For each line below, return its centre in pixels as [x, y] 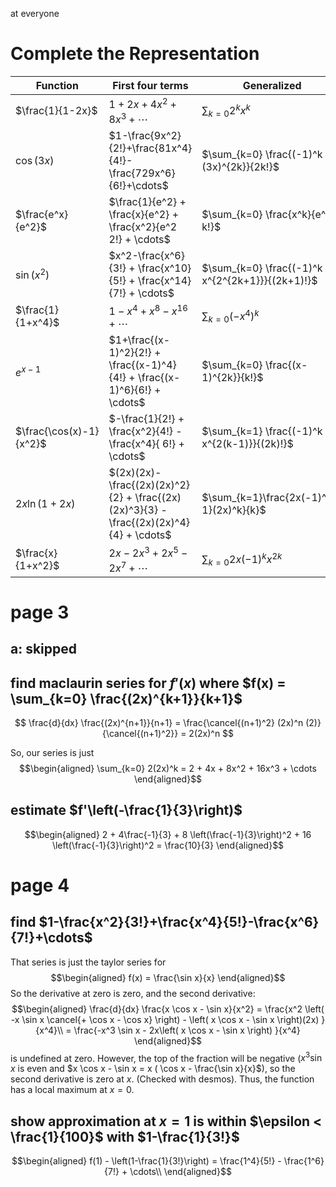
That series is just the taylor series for [88, 962]
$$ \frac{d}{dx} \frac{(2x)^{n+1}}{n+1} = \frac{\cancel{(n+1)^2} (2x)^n [159, 722]
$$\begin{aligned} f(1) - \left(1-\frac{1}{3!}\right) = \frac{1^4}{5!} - [146, 1161]
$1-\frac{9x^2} [145, 135]
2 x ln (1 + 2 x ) [45, 503]
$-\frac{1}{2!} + [146, 418]
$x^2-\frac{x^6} [146, 255]
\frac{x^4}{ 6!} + [146, 443]
